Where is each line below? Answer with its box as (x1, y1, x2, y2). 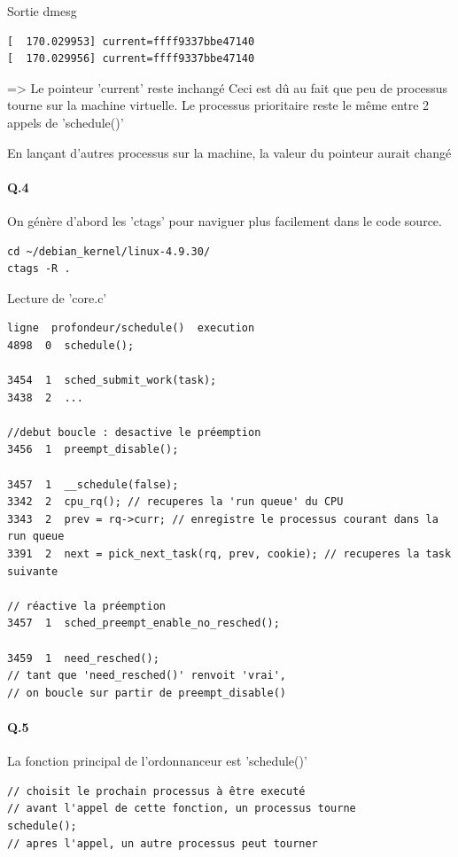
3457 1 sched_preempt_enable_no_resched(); (7, 617, 280, 630)
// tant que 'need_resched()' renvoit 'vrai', (7, 669, 286, 682)
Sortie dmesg (7, 2, 77, 19)
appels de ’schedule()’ (7, 113, 124, 131)
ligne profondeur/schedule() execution (7, 322, 255, 335)
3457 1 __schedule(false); (7, 478, 179, 491)
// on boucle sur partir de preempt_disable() (7, 686, 286, 699)
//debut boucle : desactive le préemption (7, 425, 261, 439)
